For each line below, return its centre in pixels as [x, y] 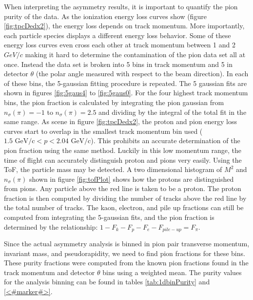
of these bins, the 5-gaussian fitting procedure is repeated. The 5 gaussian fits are [126, 83]
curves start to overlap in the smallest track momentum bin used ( [103, 131]
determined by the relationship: [51, 226]
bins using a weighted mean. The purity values [172, 272]
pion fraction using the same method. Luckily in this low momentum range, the [123, 150]
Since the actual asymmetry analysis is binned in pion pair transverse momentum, [127, 244]
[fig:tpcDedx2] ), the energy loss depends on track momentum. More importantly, [124, 26]
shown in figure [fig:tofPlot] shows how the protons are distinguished [131, 179]
